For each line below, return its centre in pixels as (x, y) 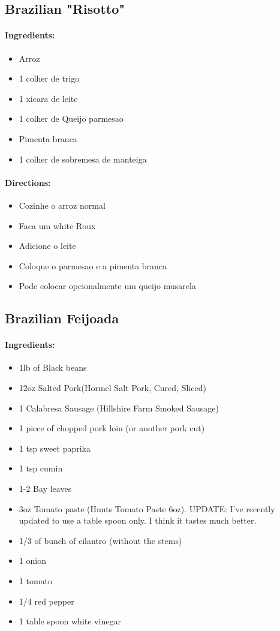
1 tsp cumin (41, 468)
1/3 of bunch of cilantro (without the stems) (100, 540)
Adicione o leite (47, 246)
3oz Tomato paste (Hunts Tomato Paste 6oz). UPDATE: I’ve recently (147, 508)
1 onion (32, 561)
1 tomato (36, 581)
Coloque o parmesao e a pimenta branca (93, 265)
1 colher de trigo (49, 78)
